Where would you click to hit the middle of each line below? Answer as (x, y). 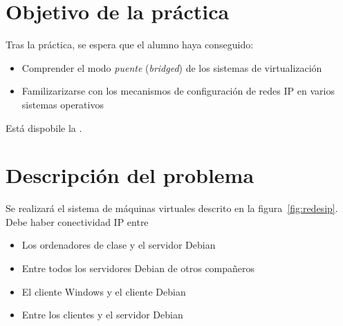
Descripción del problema (130, 175)
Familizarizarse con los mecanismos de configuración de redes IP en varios (178, 91)
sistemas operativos (63, 104)
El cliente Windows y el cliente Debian (104, 291)
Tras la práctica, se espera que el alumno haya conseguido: (130, 45)
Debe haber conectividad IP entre (77, 221)
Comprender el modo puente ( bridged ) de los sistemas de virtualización (172, 67)
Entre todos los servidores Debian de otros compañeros (138, 268)
